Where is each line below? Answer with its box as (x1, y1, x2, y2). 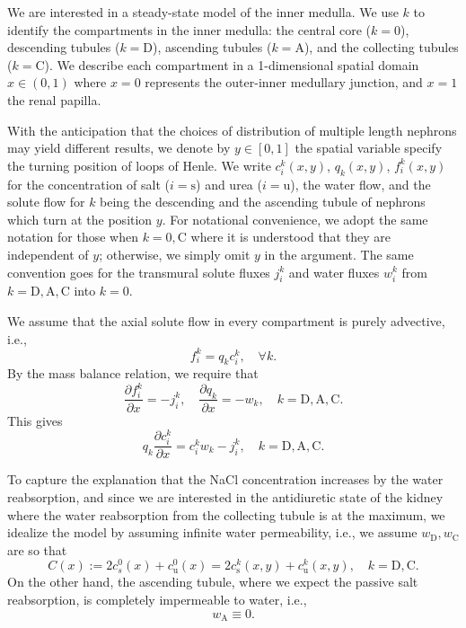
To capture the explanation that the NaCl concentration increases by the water (7, 470, 444, 489)
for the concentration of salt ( (7, 174, 170, 193)
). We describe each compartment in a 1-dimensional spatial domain (44, 55, 419, 74)
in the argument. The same (264, 244, 414, 263)
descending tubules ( (7, 38, 120, 57)
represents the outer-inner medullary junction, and (145, 73, 423, 92)
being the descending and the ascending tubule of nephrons (100, 192, 426, 211)
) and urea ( (196, 174, 262, 193)
